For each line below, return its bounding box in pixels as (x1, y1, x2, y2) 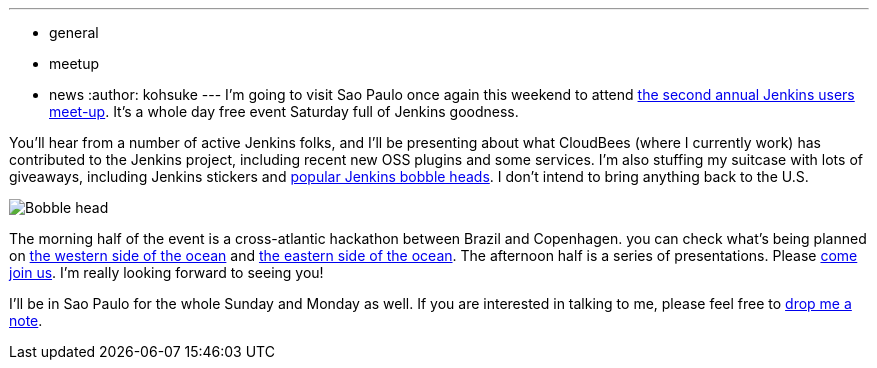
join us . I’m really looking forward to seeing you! (9, 264, 324, 281)
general (49, 24, 99, 41)
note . (9, 312, 43, 329)
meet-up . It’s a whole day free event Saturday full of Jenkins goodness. (49, 103, 519, 120)
